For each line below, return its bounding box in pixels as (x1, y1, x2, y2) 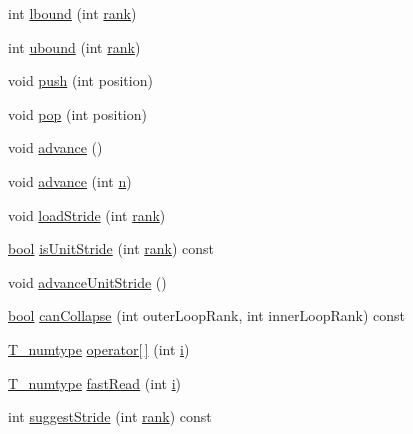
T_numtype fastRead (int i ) (8, 372, 181, 393)
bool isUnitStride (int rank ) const (8, 238, 215, 259)
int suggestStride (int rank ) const (8, 406, 212, 427)
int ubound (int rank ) (8, 36, 141, 57)
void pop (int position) (8, 103, 147, 124)
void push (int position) (8, 70, 153, 91)
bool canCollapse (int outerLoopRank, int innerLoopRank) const (8, 305, 405, 326)
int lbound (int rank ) (8, 3, 137, 23)
